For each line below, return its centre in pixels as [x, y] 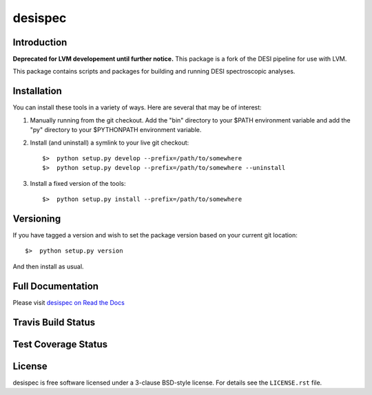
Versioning [37, 218]
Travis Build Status [54, 322]
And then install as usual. [48, 266]
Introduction [40, 42]
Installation [37, 91]
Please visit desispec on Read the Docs [69, 302]
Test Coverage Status [60, 344]
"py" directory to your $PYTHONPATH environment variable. [116, 130]
